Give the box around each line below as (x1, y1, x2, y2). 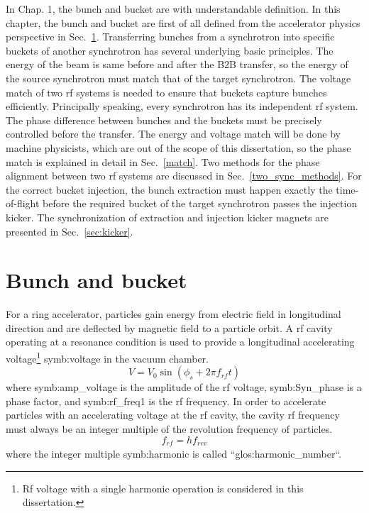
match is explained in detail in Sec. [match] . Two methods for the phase (6, 154, 320, 169)
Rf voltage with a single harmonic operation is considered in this (22, 480, 304, 495)
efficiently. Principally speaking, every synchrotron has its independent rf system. (6, 99, 358, 114)
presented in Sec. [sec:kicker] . (6, 224, 133, 238)
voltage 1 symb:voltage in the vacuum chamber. (6, 349, 209, 365)
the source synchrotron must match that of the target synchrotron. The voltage (6, 70, 351, 85)
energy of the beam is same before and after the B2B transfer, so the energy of (6, 57, 348, 72)
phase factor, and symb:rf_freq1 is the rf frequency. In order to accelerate (6, 393, 326, 408)
